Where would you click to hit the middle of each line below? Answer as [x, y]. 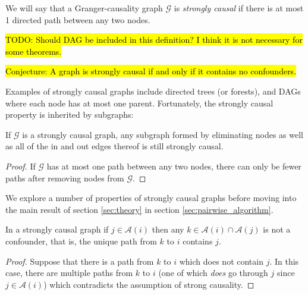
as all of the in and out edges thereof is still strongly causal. [114, 146]
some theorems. [34, 51]
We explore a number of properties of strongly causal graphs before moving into [151, 198]
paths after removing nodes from [65, 178]
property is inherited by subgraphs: [70, 114]
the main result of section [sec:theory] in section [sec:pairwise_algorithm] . [139, 209]
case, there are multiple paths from [69, 273]
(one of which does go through [213, 273]
